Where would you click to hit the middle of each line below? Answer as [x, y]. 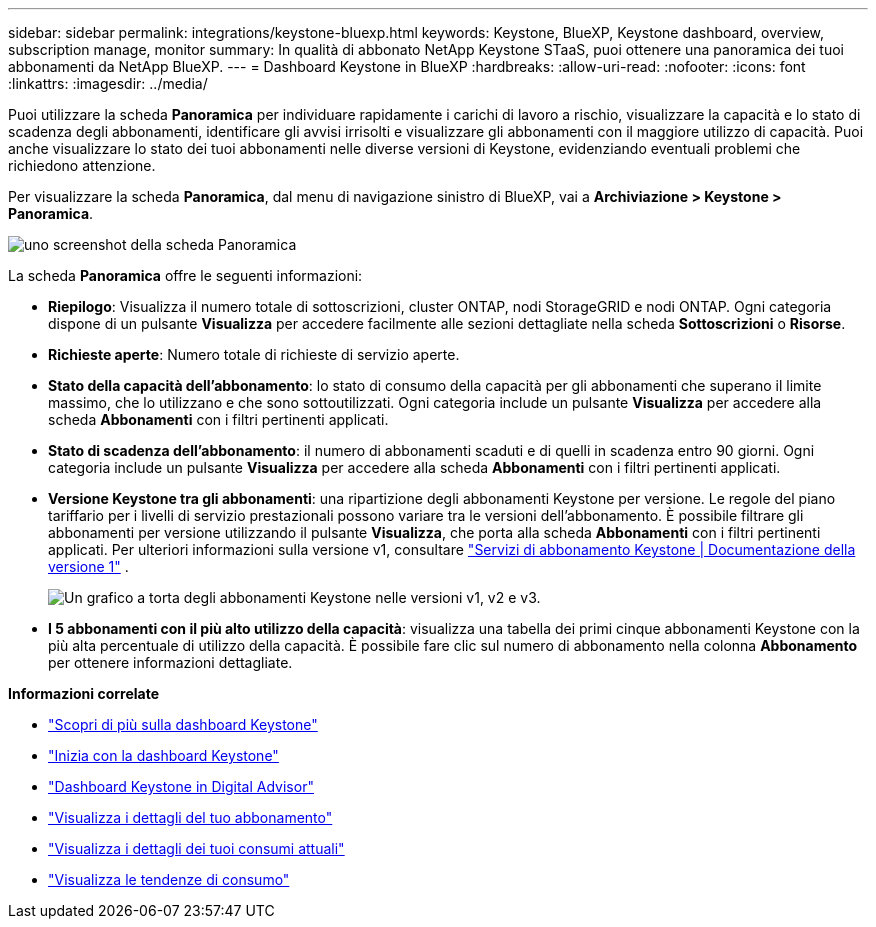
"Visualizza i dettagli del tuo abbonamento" [190, 817]
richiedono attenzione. [82, 165]
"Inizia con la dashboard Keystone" [163, 755]
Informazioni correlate [84, 693]
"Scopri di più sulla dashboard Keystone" [183, 724]
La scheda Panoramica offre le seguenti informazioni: [185, 275]
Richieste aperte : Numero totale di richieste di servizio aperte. [254, 354]
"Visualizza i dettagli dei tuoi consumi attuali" [196, 848]
